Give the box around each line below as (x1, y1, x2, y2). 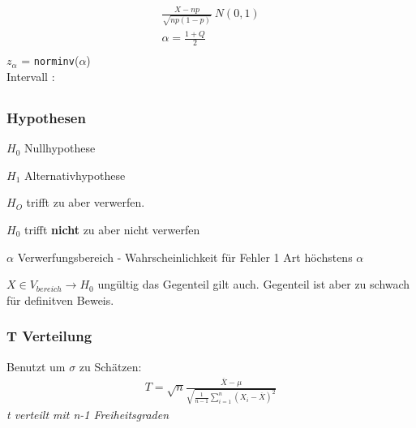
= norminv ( (21, 52, 79, 69)
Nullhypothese (24, 139, 96, 156)
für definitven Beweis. (6, 291, 114, 308)
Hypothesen (6, 107, 86, 127)
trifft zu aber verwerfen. (26, 194, 145, 211)
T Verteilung (6, 326, 92, 346)
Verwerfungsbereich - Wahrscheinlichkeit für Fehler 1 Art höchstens (17, 248, 353, 265)
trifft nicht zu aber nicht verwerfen (24, 221, 200, 238)
